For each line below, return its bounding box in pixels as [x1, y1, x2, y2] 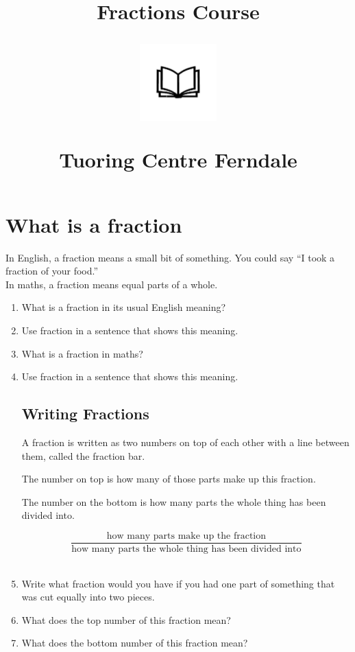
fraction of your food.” [5, 264, 99, 278]
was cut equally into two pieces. [21, 590, 155, 604]
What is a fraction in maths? [21, 346, 143, 360]
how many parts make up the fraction [106, 531, 267, 542]
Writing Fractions [21, 403, 149, 424]
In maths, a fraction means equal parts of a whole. [5, 277, 218, 291]
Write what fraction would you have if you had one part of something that [21, 576, 335, 590]
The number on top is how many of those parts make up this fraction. [21, 471, 316, 486]
